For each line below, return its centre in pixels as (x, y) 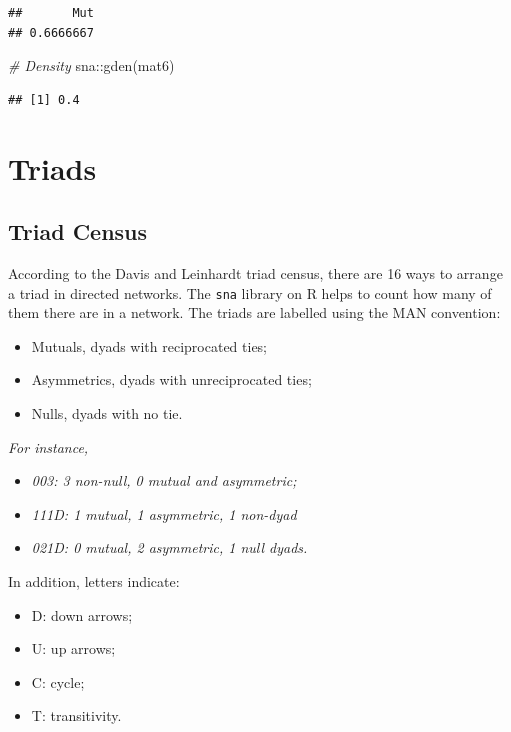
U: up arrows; (73, 648)
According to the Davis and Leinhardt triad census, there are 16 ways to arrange (255, 272)
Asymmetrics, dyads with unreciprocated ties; (171, 379)
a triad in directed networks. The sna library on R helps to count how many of (250, 292)
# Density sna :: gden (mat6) (91, 65)
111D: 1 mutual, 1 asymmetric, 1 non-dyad (164, 513)
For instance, (48, 446)
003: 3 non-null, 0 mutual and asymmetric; (164, 480)
